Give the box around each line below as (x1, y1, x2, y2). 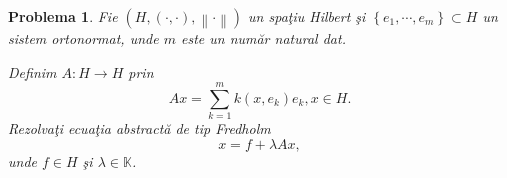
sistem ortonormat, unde (8, 28, 159, 48)
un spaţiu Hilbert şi (248, 6, 366, 26)
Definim (8, 61, 57, 82)
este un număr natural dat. (180, 28, 346, 48)
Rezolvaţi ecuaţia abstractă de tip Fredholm (8, 118, 271, 139)
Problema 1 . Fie (8, 6, 118, 26)
